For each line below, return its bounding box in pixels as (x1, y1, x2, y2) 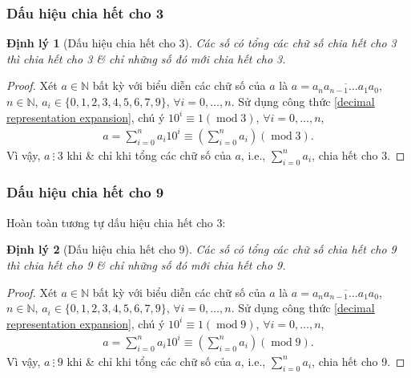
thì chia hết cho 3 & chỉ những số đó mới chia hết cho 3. (6, 50, 286, 67)
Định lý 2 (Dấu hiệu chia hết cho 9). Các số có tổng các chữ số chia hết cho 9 (6, 241, 397, 258)
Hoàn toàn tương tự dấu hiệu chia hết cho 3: (6, 213, 226, 230)
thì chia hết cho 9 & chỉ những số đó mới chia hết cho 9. (6, 256, 286, 273)
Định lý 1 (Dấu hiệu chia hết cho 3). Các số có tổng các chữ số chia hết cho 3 (6, 35, 397, 51)
